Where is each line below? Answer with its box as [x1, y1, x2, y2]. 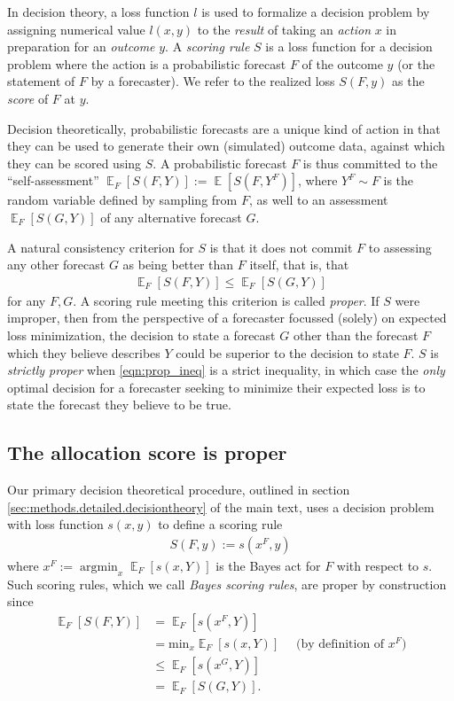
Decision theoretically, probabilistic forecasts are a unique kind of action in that [7, 119, 441, 137]
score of [7, 89, 49, 107]
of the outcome [301, 54, 383, 73]
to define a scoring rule [158, 515, 283, 534]
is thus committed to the [302, 153, 438, 172]
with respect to [336, 556, 419, 574]
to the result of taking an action [197, 19, 372, 38]
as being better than [122, 255, 234, 274]
